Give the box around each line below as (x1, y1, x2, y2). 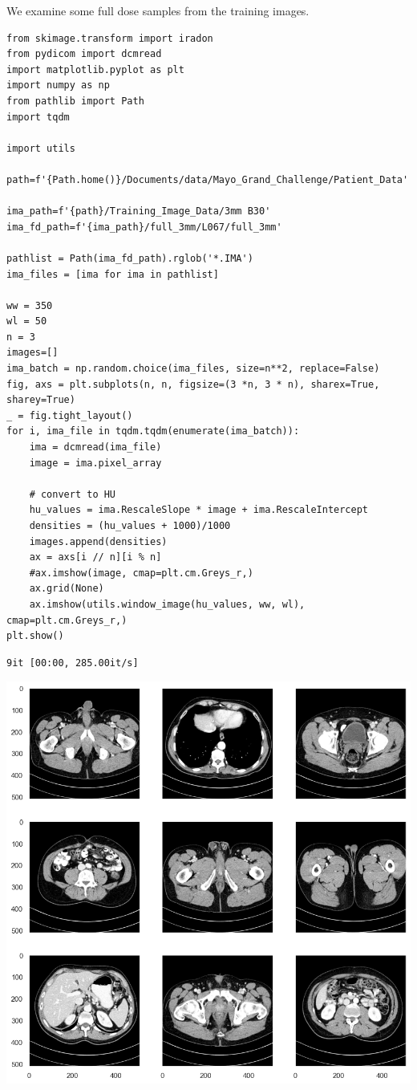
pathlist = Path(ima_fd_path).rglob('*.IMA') (6, 252, 253, 264)
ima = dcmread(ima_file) (29, 441, 162, 453)
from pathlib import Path (6, 95, 144, 107)
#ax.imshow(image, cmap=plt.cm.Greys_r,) (29, 567, 253, 579)
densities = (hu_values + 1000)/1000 (29, 520, 231, 531)
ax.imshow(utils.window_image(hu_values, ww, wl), (29, 598, 306, 610)
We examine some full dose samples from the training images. (6, 2, 310, 18)
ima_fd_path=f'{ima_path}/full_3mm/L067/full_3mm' (6, 221, 282, 233)
